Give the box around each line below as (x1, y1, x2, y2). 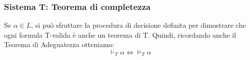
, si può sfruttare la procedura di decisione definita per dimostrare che (31, 20, 246, 30)
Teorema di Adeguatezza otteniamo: (4, 39, 114, 50)
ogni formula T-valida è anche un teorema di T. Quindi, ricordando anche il (4, 29, 236, 40)
